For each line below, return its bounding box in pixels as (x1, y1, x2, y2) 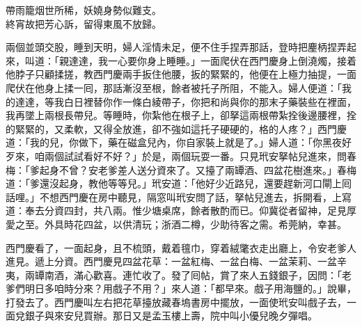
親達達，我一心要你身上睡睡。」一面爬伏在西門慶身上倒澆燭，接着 (58, 53, 356, 67)
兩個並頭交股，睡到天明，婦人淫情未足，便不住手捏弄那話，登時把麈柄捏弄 (6, 40, 347, 54)
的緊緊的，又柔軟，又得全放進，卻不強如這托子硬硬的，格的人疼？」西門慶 (6, 121, 347, 136)
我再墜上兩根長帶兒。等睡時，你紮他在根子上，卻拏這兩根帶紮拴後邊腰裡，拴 (6, 108, 356, 122)
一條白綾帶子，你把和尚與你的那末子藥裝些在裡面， (122, 94, 356, 109)
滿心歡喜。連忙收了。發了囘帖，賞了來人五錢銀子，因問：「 (73, 267, 342, 282)
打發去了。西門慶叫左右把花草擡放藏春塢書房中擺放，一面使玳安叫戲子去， (6, 294, 347, 309)
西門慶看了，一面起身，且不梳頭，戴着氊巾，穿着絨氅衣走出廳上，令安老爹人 (6, 240, 356, 255)
